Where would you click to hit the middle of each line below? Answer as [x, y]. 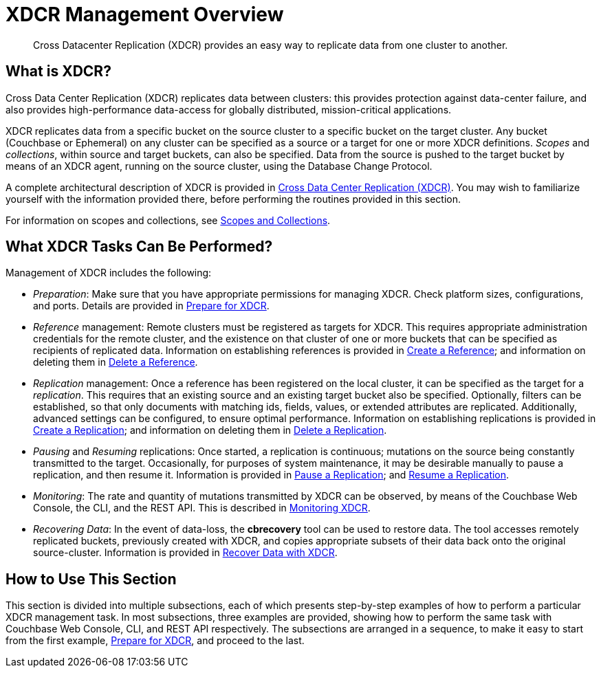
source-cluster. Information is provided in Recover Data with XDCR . [185, 553]
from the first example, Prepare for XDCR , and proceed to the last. [155, 641]
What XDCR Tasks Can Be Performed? [139, 247]
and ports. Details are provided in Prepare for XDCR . [151, 306]
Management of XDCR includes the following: [109, 273]
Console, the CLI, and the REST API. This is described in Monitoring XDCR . [202, 508]
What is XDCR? [58, 71]
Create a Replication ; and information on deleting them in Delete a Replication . [210, 430]
